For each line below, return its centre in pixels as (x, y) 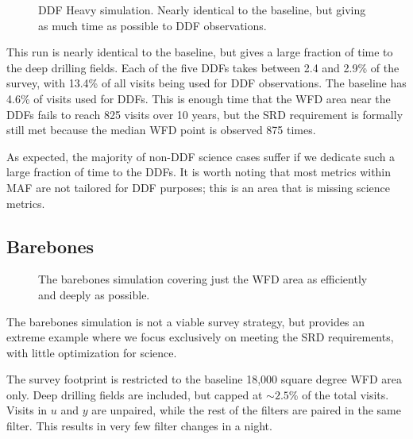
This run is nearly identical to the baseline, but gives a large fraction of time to (200, 52)
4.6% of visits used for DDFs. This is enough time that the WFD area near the (199, 98)
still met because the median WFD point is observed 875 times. (161, 130)
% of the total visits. (339, 394)
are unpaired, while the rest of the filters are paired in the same (246, 410)
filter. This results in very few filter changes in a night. (139, 426)
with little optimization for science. (92, 352)
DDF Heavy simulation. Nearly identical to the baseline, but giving (202, 10)
